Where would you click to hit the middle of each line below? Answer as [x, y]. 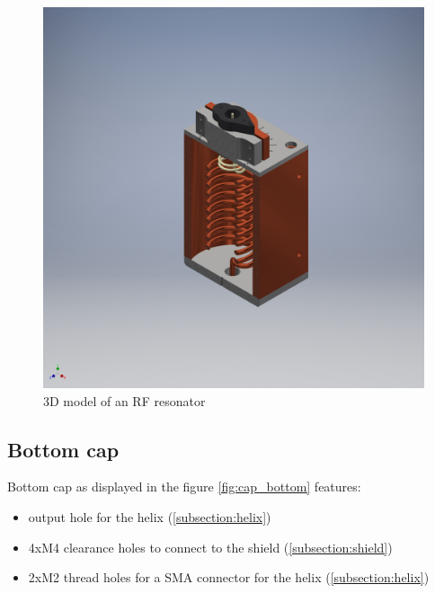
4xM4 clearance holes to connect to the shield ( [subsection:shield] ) [210, 547]
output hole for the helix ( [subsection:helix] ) [150, 516]
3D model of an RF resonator [124, 400]
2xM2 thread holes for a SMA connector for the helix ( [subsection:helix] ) [229, 577]
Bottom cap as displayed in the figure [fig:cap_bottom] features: [184, 487]
